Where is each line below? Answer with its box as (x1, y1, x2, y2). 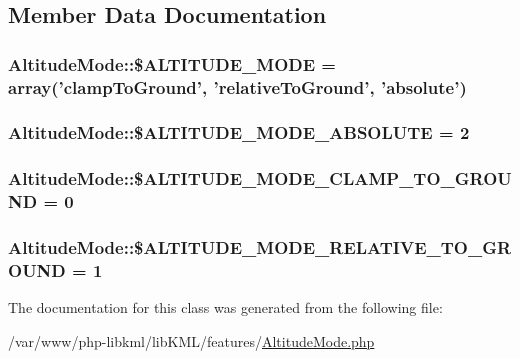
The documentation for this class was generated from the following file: (8, 297, 443, 318)
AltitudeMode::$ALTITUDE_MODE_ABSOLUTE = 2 (8, 120, 470, 145)
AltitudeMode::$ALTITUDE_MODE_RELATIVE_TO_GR (8, 235, 512, 260)
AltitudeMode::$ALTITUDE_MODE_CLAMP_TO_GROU (8, 166, 512, 191)
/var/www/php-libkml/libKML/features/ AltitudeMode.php (8, 330, 375, 351)
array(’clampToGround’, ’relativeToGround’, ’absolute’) (8, 74, 467, 99)
